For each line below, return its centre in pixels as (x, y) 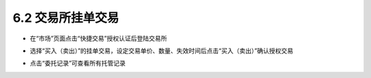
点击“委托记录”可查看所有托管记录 (78, 63)
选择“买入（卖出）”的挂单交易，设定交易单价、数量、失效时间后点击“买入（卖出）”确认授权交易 (161, 51)
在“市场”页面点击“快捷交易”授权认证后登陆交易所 (99, 38)
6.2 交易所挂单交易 (66, 18)
